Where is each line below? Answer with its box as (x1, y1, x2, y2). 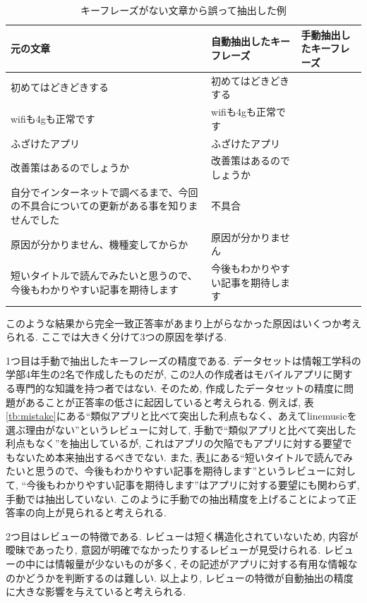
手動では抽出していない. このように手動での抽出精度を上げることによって (6, 491, 347, 506)
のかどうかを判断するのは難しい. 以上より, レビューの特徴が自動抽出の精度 (6, 570, 354, 585)
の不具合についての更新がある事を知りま (11, 198, 198, 213)
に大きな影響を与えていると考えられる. (6, 584, 186, 599)
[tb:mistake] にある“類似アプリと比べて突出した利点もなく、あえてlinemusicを (6, 408, 357, 423)
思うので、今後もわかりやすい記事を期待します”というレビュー (35, 463, 327, 478)
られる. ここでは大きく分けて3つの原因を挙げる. (6, 329, 227, 344)
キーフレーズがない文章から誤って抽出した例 (80, 3, 287, 17)
